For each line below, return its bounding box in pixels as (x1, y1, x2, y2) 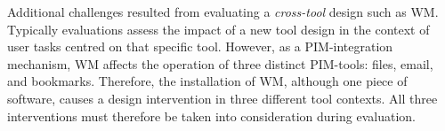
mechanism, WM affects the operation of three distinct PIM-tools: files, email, (7, 54, 433, 73)
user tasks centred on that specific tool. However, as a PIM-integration (7, 37, 393, 56)
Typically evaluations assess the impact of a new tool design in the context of (7, 19, 430, 38)
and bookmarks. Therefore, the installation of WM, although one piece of (7, 72, 408, 90)
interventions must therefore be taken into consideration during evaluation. (7, 106, 416, 125)
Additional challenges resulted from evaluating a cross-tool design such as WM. (7, 3, 439, 20)
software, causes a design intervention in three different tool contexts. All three (7, 89, 438, 107)
